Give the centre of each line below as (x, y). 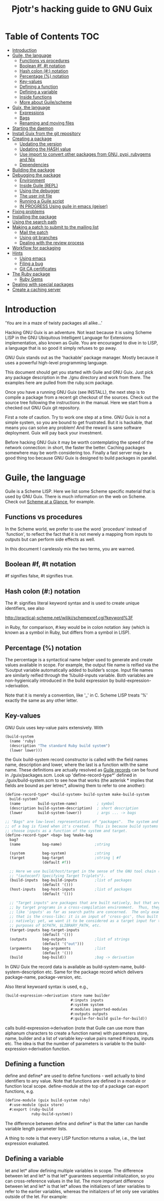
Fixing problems (28, 211)
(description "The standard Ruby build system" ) (60, 745)
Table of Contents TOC (52, 36)
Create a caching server (36, 289)
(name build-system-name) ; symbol (62, 804)
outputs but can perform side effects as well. (50, 539)
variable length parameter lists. (36, 1129)
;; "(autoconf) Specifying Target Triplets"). (58, 876)
